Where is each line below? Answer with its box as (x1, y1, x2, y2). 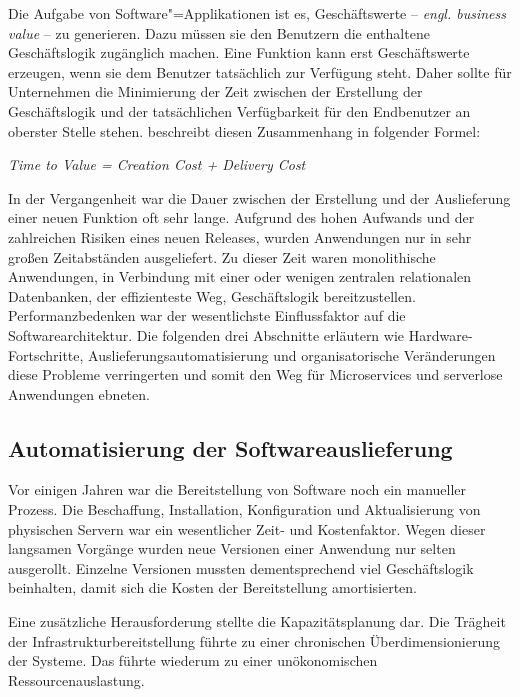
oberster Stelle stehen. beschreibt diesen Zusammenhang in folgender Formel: (8, 120, 481, 141)
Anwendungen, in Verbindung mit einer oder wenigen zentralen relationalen (8, 266, 472, 287)
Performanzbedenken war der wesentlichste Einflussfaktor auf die (8, 305, 406, 326)
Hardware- (408, 324, 473, 345)
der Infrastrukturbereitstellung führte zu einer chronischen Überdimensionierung (8, 630, 500, 651)
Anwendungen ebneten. (8, 383, 150, 404)
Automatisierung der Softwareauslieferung (8, 432, 453, 463)
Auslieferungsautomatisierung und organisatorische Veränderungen (88, 344, 496, 365)
